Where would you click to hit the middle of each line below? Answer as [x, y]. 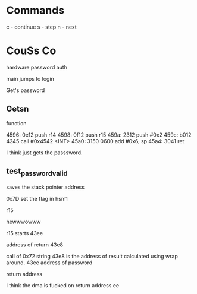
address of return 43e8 [35, 245]
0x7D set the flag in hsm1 [37, 198]
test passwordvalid [37, 172]
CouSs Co [31, 51]
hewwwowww [24, 222]
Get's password [26, 90]
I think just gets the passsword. [44, 153]
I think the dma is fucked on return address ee [63, 285]
